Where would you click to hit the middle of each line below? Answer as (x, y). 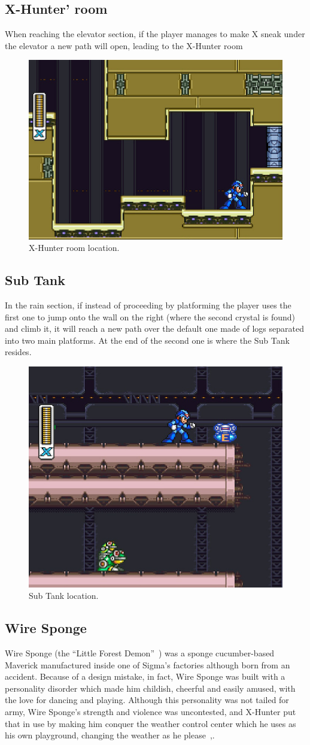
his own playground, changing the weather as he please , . (110, 735)
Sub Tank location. (64, 596)
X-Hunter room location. (74, 248)
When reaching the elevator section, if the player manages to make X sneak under (155, 34)
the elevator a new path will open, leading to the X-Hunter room (124, 45)
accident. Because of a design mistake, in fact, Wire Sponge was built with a (145, 676)
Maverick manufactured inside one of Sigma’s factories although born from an (148, 664)
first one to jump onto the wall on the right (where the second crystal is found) (150, 317)
